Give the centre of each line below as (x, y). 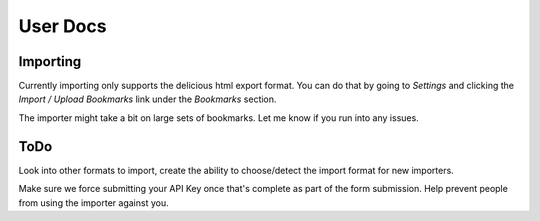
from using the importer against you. (93, 202)
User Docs (62, 26)
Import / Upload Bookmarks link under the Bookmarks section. (147, 99)
